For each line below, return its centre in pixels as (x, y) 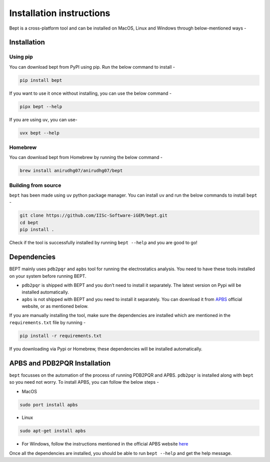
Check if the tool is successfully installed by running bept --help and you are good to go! (103, 243)
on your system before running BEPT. (48, 276)
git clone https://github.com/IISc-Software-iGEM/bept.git (93, 215)
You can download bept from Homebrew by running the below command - (86, 158)
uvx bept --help (40, 133)
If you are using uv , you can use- (43, 119)
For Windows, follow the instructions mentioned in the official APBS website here (105, 444)
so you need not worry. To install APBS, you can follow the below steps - (84, 382)
